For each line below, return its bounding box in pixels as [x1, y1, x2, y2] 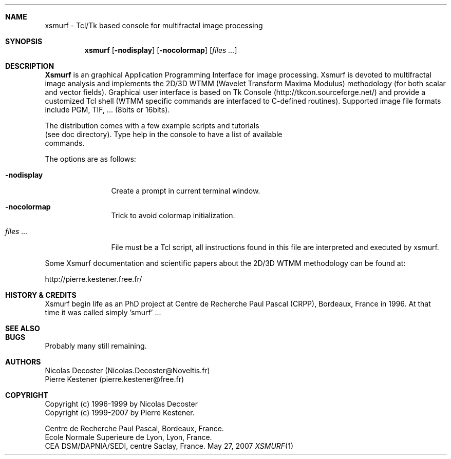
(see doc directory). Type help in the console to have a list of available [45, 130, 283, 139]
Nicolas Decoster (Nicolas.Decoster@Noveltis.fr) [45, 366, 210, 375]
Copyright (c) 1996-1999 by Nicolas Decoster [45, 399, 198, 408]
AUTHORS [5, 357, 41, 366]
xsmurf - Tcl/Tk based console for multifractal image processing [45, 21, 263, 30]
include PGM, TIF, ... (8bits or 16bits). [45, 105, 170, 114]
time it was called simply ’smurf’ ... [45, 308, 161, 317]
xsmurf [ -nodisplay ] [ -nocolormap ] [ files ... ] [84, 46, 237, 54]
